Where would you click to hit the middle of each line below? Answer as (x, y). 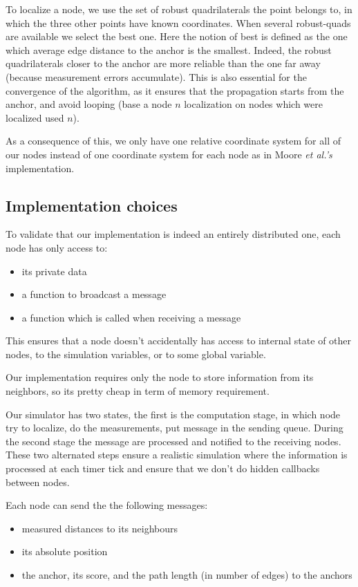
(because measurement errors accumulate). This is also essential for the (156, 76)
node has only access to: (57, 247)
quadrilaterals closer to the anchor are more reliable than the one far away (163, 63)
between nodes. (38, 482)
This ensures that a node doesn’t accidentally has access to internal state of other (179, 341)
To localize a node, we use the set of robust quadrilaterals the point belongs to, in (179, 9)
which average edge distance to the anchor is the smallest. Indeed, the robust (169, 49)
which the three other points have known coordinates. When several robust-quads (178, 22)
